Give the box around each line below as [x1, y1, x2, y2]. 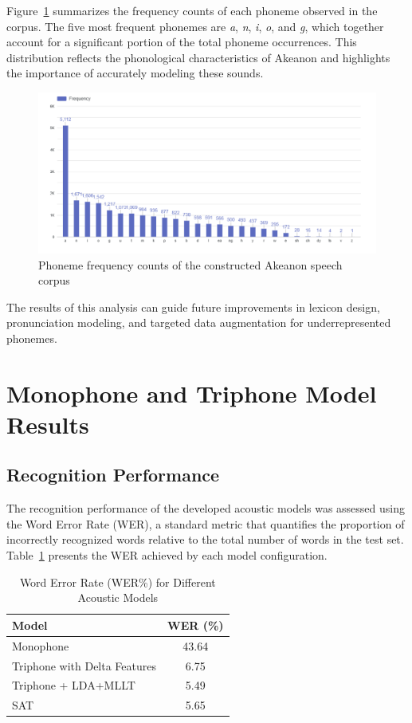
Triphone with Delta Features [12, 657, 157, 674]
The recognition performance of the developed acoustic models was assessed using [6, 500, 406, 517]
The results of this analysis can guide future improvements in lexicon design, [6, 298, 380, 315]
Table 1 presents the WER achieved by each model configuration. [6, 547, 328, 564]
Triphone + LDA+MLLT [12, 677, 135, 694]
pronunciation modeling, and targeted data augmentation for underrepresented [6, 314, 391, 331]
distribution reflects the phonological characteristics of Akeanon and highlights [6, 49, 390, 65]
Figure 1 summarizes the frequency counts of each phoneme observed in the [6, 2, 378, 18]
